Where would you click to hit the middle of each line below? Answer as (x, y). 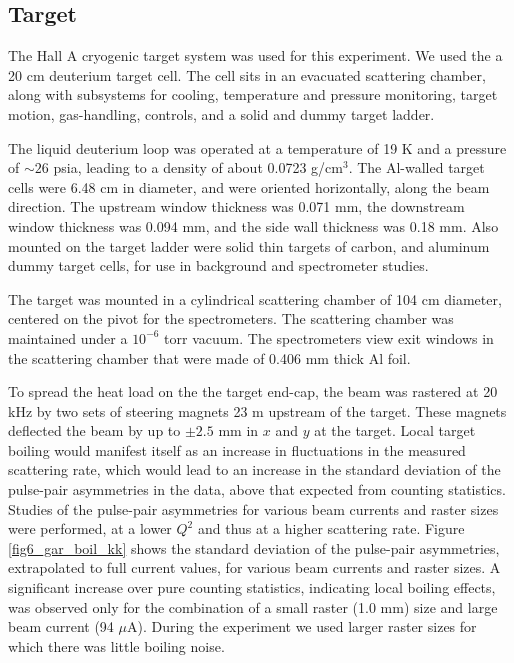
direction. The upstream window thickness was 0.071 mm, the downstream (236, 206)
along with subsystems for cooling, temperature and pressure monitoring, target (253, 94)
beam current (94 (61, 626)
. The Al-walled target (416, 167)
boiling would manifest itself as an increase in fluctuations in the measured (237, 449)
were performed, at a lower (90, 528)
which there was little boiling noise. (116, 645)
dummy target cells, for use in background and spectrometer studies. (218, 265)
